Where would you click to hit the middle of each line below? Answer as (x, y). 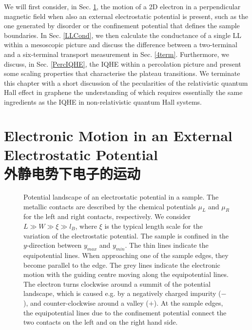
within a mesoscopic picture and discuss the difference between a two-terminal (121, 45)
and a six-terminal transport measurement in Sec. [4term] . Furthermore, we (116, 54)
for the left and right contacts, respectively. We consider (107, 216)
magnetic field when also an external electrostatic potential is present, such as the (126, 16)
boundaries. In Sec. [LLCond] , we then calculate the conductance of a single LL (123, 35)
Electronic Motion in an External (118, 135)
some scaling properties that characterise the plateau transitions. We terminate (122, 73)
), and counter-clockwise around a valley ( (86, 302)
